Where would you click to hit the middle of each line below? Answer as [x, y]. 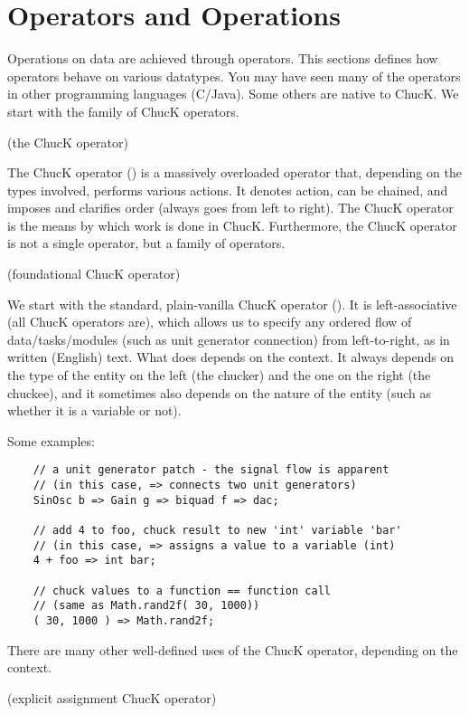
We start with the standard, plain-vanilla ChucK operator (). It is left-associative [232, 304]
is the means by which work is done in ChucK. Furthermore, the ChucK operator [232, 225]
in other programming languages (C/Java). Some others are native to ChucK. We [233, 94]
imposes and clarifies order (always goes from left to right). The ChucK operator [230, 208]
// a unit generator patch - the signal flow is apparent [211, 470]
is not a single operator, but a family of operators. [146, 243]
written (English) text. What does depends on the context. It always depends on [231, 357]
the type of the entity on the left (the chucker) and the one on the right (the [219, 375]
